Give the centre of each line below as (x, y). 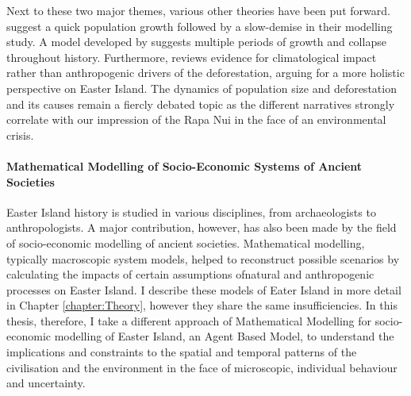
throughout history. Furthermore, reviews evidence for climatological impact (192, 57)
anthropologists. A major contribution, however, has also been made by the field (202, 227)
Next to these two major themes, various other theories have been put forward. (198, 10)
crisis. (20, 135)
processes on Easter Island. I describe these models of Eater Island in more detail (204, 289)
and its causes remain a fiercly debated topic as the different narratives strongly (201, 104)
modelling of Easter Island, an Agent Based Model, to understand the (224, 336)
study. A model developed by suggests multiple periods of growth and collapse (196, 42)
